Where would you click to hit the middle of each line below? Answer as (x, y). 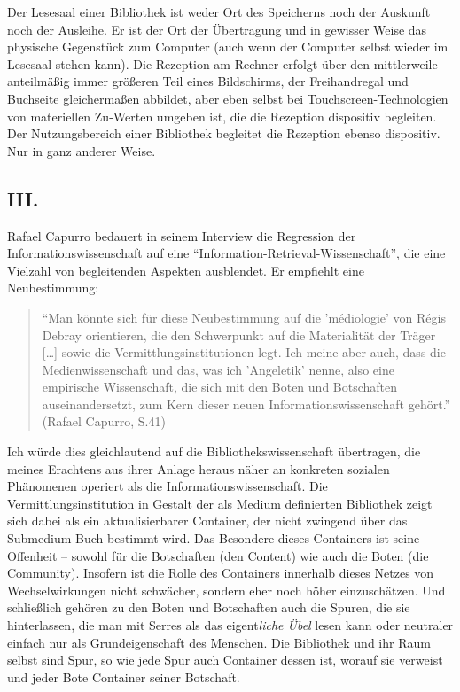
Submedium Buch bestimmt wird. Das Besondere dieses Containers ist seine (214, 538)
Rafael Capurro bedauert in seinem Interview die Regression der (182, 235)
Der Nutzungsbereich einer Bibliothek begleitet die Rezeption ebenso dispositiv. (224, 133)
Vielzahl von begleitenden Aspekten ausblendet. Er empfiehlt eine (186, 270)
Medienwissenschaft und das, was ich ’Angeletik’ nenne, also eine (218, 369)
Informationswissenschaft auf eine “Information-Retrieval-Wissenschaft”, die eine (226, 253)
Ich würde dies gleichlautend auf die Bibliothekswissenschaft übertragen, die (214, 451)
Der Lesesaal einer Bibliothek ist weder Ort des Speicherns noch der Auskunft (219, 12)
